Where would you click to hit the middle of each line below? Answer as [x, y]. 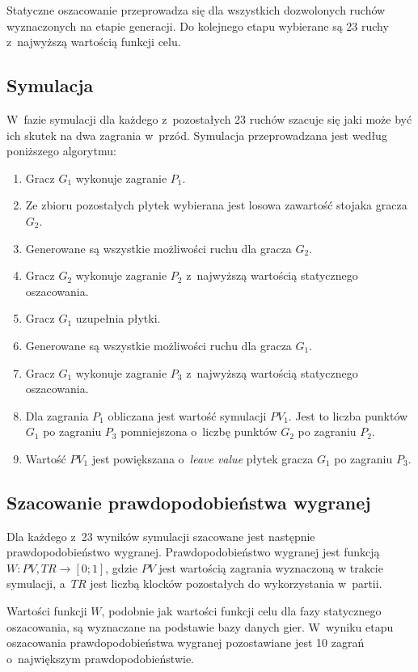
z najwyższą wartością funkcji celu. [94, 42]
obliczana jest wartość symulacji [187, 415]
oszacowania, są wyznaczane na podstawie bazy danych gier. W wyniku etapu [200, 626]
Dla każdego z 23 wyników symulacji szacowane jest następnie [161, 536]
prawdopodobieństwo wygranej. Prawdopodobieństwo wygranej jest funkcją [193, 552]
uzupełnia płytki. [118, 318]
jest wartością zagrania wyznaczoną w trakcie [271, 567]
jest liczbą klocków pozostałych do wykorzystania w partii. [236, 583]
